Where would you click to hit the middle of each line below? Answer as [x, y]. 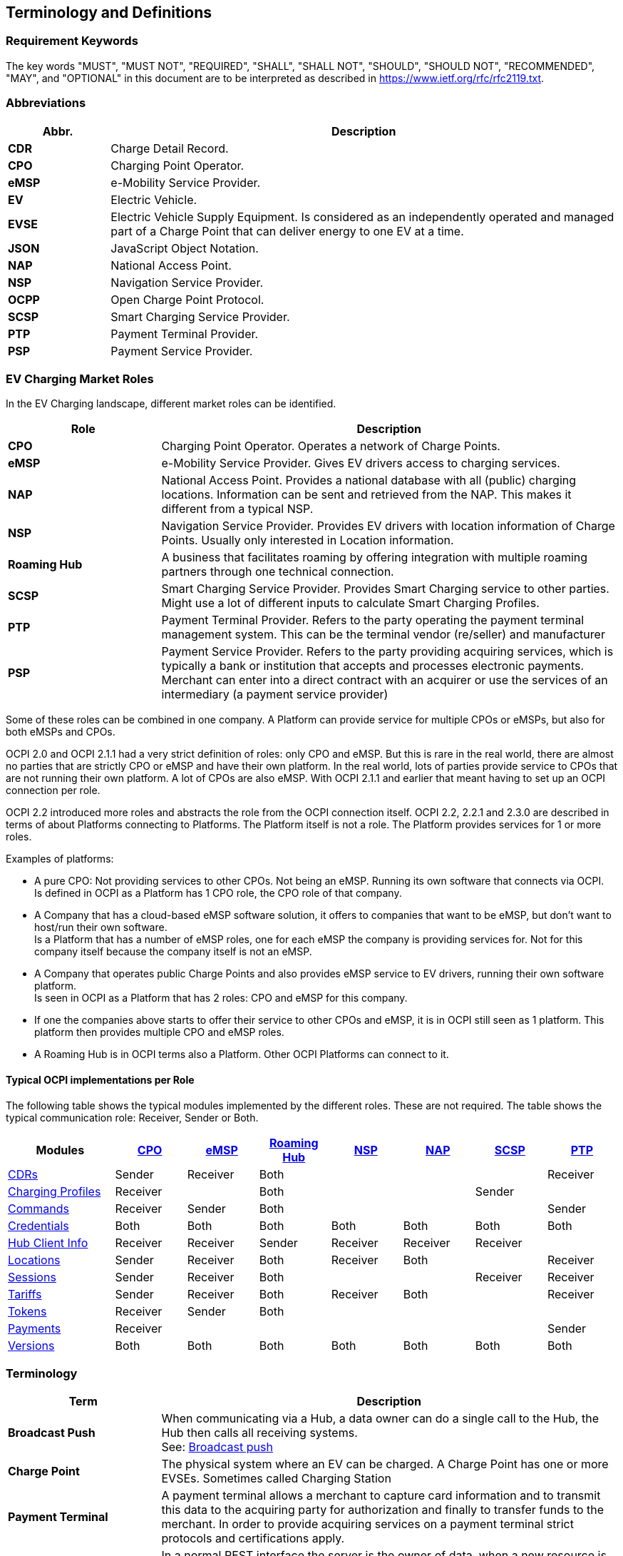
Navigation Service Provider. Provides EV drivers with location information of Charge [388, 526]
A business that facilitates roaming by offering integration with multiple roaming [375, 558]
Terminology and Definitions [109, 12]
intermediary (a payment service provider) [275, 695]
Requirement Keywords [72, 41]
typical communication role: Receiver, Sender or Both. [132, 1117]
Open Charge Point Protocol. [187, 299]
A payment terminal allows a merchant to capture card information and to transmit [381, 1496]
